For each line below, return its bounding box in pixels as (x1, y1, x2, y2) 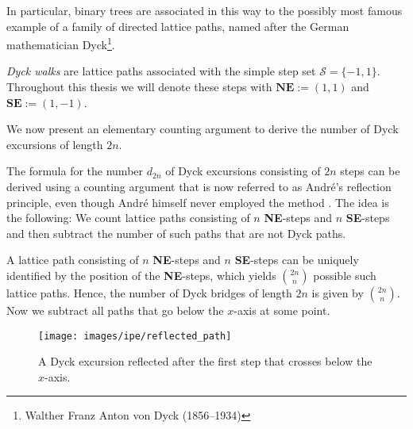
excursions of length (6, 136, 103, 152)
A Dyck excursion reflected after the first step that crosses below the (38, 353, 372, 370)
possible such (313, 266, 376, 283)
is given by (311, 284, 364, 301)
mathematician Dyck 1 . (6, 34, 115, 52)
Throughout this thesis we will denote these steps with (6, 79, 272, 95)
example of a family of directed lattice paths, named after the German (6, 17, 349, 34)
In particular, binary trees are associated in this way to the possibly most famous (6, 2, 403, 18)
